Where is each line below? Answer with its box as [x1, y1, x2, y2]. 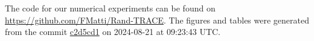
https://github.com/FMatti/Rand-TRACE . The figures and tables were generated [5, 13, 309, 26]
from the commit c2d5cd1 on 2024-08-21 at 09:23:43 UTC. [5, 25, 221, 38]
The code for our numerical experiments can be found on [5, 2, 216, 14]
